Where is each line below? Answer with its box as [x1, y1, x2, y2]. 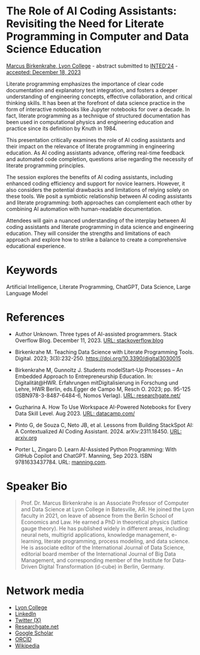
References [6, 310, 65, 324]
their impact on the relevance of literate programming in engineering [6, 143, 175, 150]
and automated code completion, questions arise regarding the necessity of [6, 155, 193, 162]
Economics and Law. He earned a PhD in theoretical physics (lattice [20, 518, 188, 526]
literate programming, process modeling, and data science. [44, 538, 190, 545]
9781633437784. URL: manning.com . [14, 458, 107, 466]
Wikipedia [14, 642, 40, 649]
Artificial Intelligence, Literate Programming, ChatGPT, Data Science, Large [6, 283, 191, 290]
